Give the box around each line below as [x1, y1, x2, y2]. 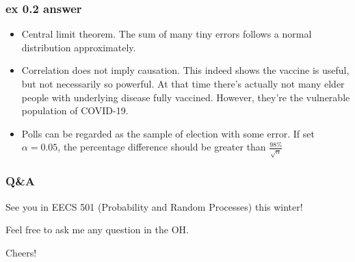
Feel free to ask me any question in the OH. [5, 222, 189, 237]
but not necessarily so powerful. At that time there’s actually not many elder [21, 77, 345, 90]
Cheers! [5, 245, 37, 259]
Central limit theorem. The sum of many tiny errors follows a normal [21, 27, 312, 41]
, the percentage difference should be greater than [57, 140, 266, 154]
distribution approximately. [21, 40, 136, 54]
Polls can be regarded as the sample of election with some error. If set [21, 126, 315, 140]
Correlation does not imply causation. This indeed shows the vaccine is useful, [21, 63, 350, 77]
